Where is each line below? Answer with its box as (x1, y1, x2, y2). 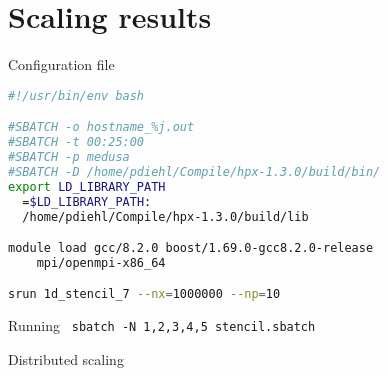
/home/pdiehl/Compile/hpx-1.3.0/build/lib (22, 209, 309, 224)
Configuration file (8, 54, 115, 75)
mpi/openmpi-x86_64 (36, 255, 166, 270)
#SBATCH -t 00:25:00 (8, 135, 145, 150)
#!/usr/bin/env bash (8, 88, 145, 103)
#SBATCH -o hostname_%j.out (8, 120, 195, 135)
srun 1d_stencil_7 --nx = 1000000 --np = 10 (8, 287, 281, 302)
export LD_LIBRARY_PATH (8, 179, 166, 194)
